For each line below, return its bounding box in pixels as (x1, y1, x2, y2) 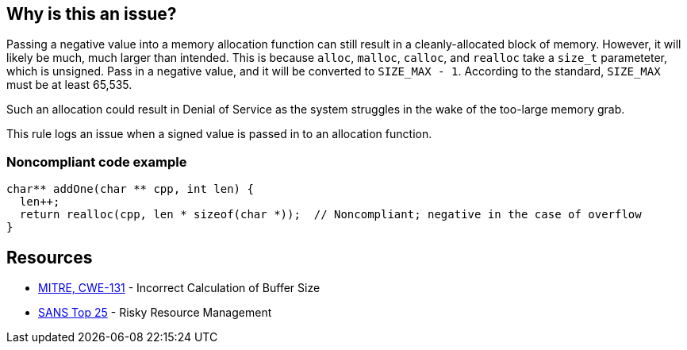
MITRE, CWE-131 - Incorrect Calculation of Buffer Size (38, 281, 320, 295)
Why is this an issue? (6, 4, 177, 24)
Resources (6, 247, 93, 267)
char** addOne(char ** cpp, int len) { (6, 183, 254, 196)
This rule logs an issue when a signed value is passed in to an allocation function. (6, 127, 432, 141)
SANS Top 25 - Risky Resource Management (38, 306, 272, 320)
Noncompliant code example (6, 153, 187, 170)
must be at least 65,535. (6, 78, 132, 92)
